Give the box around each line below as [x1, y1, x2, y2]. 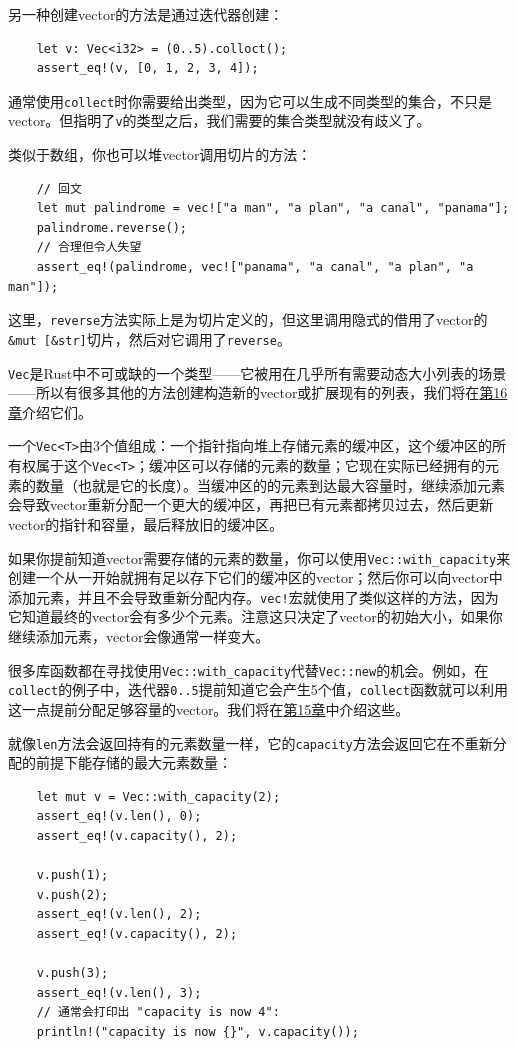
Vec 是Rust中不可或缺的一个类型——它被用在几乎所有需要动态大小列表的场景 [8, 362, 507, 383]
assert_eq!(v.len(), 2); [36, 907, 202, 922]
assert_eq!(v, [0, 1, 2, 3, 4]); [36, 61, 259, 76]
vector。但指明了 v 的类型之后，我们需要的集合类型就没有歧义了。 [8, 110, 431, 131]
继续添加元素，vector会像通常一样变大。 [8, 626, 270, 646]
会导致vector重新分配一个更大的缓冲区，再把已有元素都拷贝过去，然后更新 [8, 494, 494, 515]
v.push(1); [36, 868, 109, 883]
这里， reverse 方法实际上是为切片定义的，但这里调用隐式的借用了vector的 [8, 309, 488, 330]
